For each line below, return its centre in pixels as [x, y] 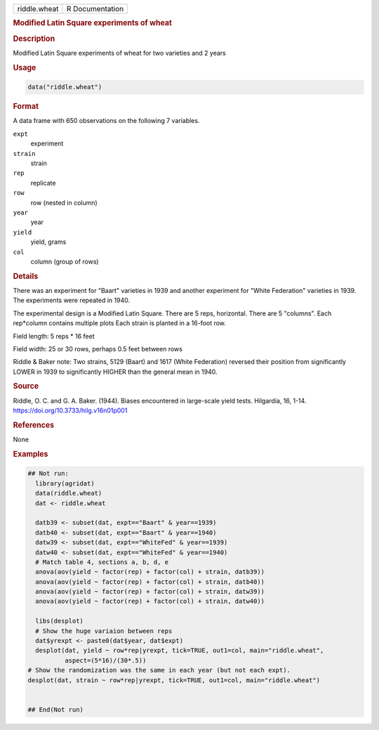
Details [26, 276]
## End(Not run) [56, 709]
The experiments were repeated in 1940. [71, 300]
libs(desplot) [60, 621]
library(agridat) [65, 483]
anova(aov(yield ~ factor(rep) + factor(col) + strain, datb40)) [150, 582]
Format [26, 107]
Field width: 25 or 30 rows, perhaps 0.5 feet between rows [98, 348]
